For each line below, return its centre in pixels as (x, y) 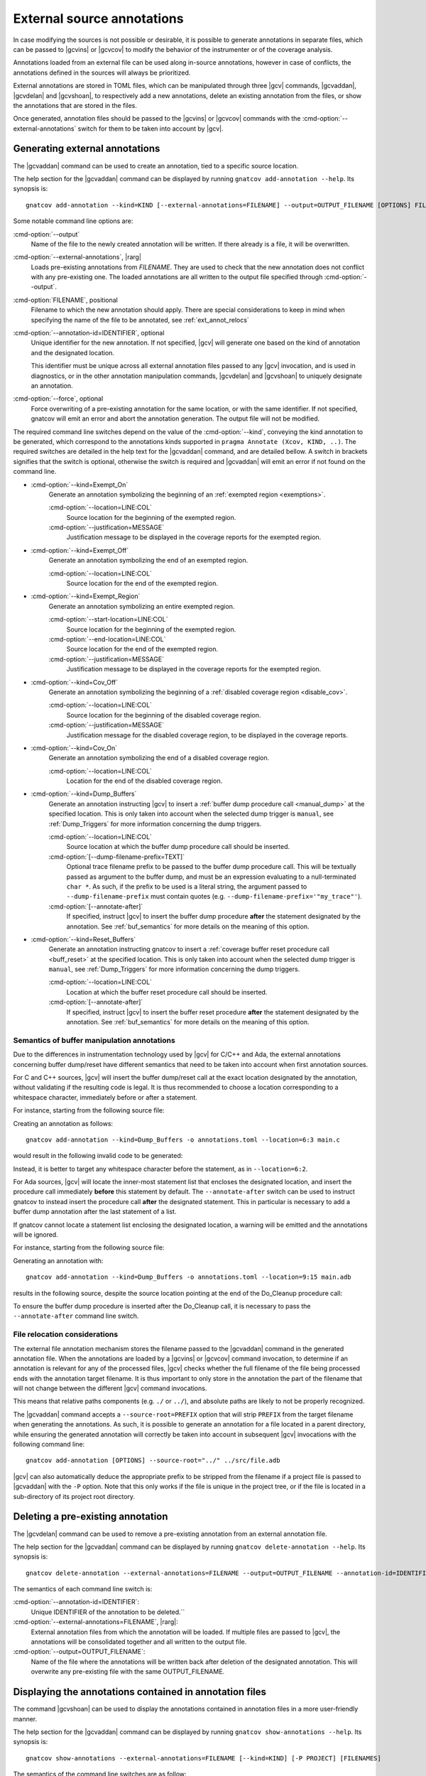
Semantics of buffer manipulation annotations (94, 1040)
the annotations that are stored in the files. (75, 105)
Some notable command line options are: (73, 221)
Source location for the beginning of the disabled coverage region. (164, 715)
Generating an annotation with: (58, 1260)
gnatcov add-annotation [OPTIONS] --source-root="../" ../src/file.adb (153, 1461)
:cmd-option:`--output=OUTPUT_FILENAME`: (79, 1652)
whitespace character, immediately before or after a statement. (105, 1097)
